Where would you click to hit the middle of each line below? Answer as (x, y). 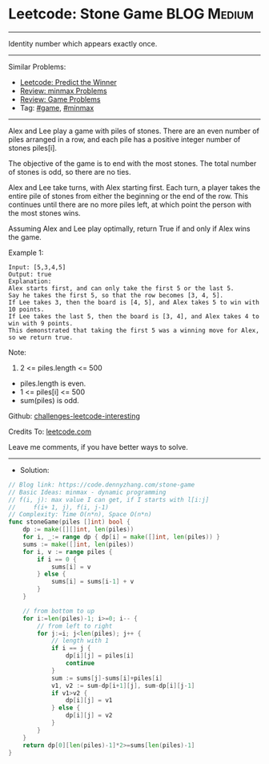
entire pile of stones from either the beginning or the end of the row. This (128, 196)
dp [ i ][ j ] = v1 (89, 701)
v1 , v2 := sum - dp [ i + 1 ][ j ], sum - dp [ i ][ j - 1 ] (123, 685)
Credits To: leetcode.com (50, 431)
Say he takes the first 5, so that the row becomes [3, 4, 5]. (116, 295)
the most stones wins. (45, 212)
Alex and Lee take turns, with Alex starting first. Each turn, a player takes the (134, 187)
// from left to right (75, 626)
